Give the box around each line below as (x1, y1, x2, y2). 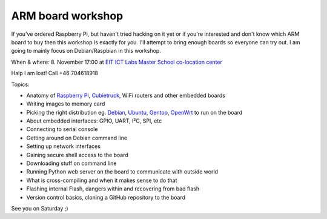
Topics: (11, 81, 30, 88)
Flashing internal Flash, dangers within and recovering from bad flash (26, 185, 200, 192)
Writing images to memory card (26, 100, 105, 107)
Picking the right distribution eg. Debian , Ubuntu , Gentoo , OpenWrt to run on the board (26, 109, 243, 116)
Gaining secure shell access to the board (26, 151, 128, 158)
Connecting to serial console (26, 126, 98, 133)
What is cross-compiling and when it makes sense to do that (26, 177, 177, 184)
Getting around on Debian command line (26, 134, 127, 141)
